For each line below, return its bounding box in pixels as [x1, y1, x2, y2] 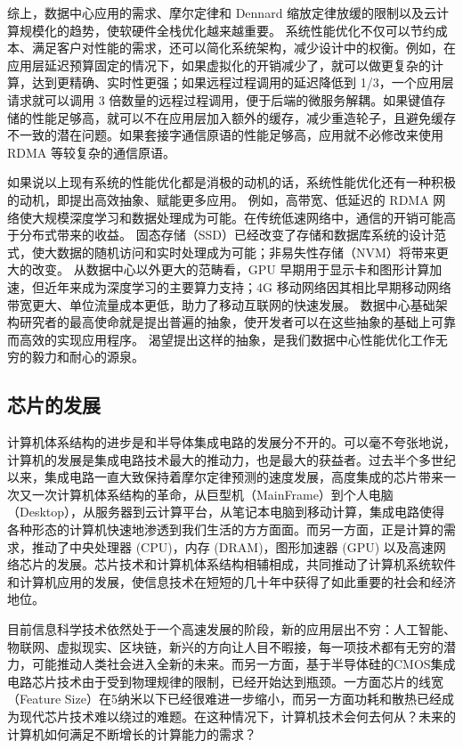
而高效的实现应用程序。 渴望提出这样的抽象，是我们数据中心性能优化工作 [7, 330, 435, 348]
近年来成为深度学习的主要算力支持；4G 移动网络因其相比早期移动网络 [44, 277, 451, 296]
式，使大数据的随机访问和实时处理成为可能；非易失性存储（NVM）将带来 [7, 242, 436, 261]
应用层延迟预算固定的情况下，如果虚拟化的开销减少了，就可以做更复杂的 [7, 55, 431, 74]
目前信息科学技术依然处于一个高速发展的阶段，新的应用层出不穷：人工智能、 [7, 620, 456, 639]
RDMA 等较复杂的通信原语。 [7, 142, 175, 161]
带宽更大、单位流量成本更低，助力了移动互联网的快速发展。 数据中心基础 [7, 295, 435, 313]
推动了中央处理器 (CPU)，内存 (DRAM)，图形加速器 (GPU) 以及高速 [31, 537, 434, 556]
